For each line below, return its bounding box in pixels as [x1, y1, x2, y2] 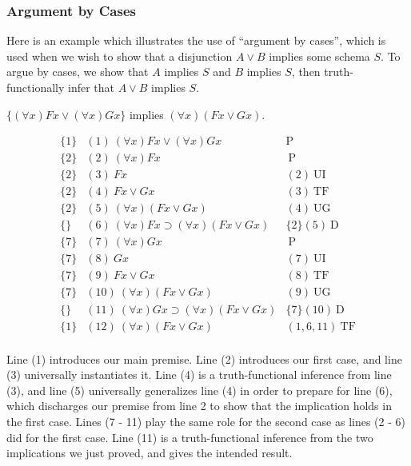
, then [291, 63, 321, 80]
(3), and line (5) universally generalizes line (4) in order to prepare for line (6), [6, 381, 393, 398]
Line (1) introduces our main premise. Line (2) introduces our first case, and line [6, 350, 402, 367]
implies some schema [269, 47, 370, 64]
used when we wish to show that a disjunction [6, 47, 233, 64]
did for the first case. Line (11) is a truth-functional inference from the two [6, 428, 373, 445]
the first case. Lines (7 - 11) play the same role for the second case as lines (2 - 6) [6, 412, 405, 429]
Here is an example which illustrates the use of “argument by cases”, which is [6, 32, 386, 49]
